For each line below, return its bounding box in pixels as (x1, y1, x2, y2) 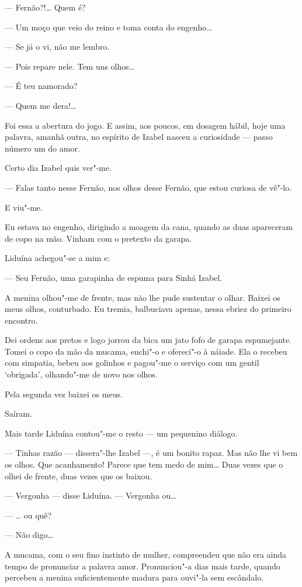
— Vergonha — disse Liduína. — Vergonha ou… (5, 489, 176, 502)
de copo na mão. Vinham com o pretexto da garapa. (5, 232, 192, 244)
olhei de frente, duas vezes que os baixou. (5, 469, 152, 482)
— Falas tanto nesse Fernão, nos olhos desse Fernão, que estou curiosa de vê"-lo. (5, 181, 292, 193)
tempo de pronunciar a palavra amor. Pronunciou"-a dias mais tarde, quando (5, 559, 280, 572)
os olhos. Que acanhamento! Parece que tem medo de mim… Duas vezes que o (5, 458, 283, 471)
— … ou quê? (5, 509, 52, 521)
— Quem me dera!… (5, 99, 77, 111)
